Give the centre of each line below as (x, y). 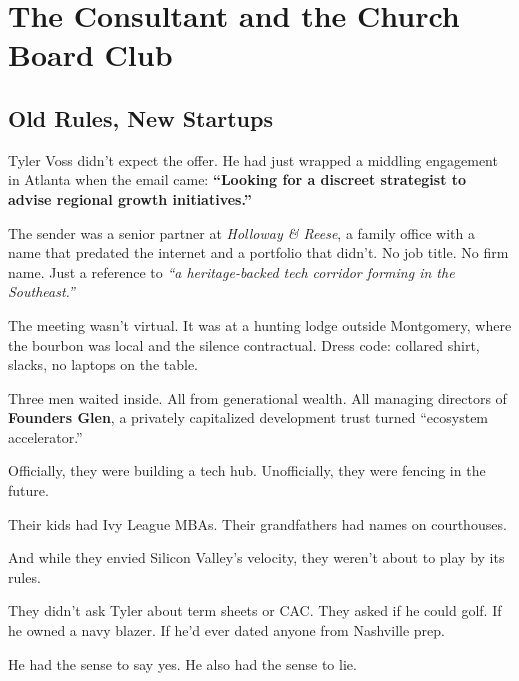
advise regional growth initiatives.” (130, 198)
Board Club (90, 54)
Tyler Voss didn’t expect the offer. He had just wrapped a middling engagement (253, 159)
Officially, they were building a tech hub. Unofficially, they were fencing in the (247, 470)
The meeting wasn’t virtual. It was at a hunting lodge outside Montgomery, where (260, 324)
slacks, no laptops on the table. (103, 364)
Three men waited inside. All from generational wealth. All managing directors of (257, 397)
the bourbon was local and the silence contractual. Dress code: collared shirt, (244, 344)
